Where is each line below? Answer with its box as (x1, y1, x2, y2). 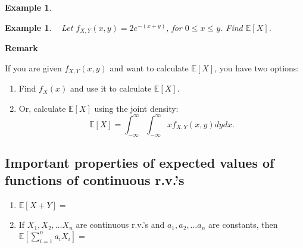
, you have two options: (214, 61, 299, 74)
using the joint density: (94, 102, 179, 114)
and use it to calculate (70, 82, 152, 95)
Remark (5, 42, 38, 54)
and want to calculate (110, 61, 189, 74)
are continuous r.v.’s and (76, 218, 165, 231)
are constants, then (208, 218, 278, 231)
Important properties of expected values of (5, 153, 274, 171)
